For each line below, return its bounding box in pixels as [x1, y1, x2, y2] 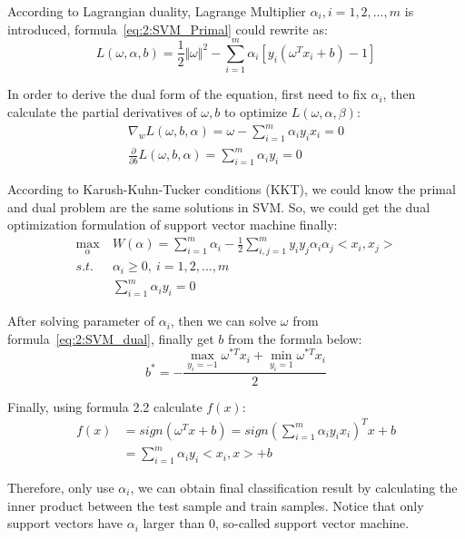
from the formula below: [227, 328, 362, 348]
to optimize [223, 102, 288, 121]
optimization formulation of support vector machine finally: [7, 215, 338, 234]
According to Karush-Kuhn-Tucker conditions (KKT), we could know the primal [7, 180, 456, 199]
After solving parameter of [7, 311, 154, 330]
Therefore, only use [7, 478, 114, 497]
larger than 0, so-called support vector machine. [143, 514, 410, 533]
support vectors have [7, 514, 124, 533]
